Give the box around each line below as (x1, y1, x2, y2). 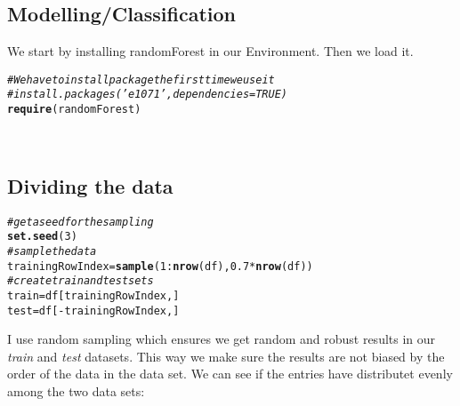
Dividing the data (7, 171, 174, 199)
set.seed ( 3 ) (7, 230, 77, 243)
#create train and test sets (7, 275, 154, 288)
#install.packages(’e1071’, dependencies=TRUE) (7, 88, 287, 101)
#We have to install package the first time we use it (7, 73, 275, 86)
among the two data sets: (7, 381, 145, 400)
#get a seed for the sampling (7, 215, 154, 228)
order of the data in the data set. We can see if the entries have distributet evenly (7, 364, 453, 383)
